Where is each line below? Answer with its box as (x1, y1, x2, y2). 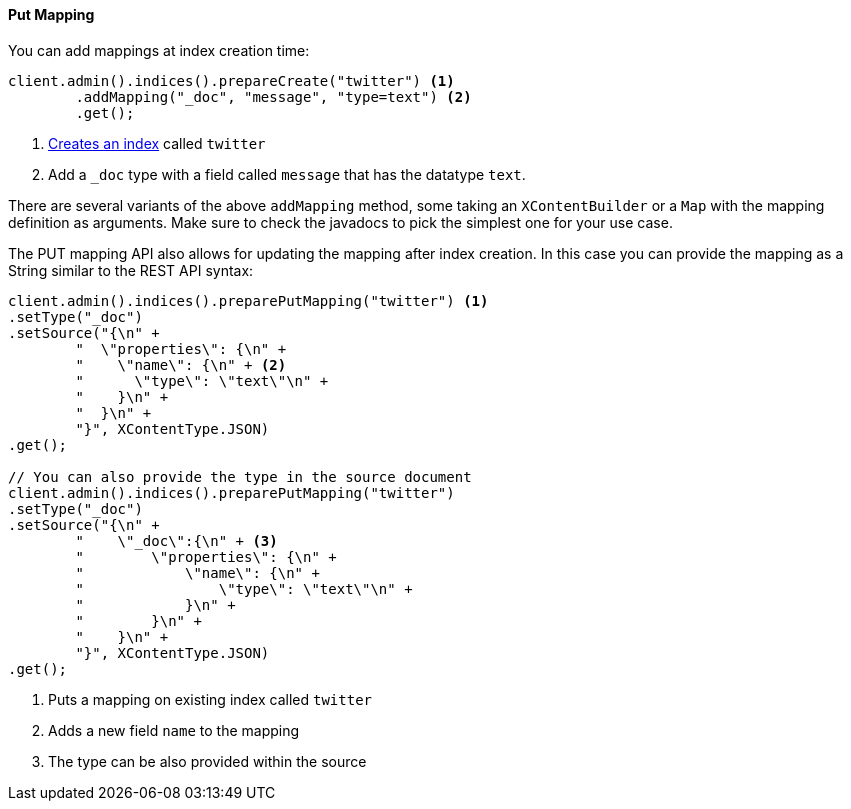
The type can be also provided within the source (48, 752, 367, 770)
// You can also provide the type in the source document (8, 468, 472, 485)
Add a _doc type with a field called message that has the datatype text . (48, 165, 526, 183)
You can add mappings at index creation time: (8, 41, 310, 59)
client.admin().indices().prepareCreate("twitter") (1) (8, 72, 455, 89)
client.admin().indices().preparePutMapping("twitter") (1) (8, 292, 489, 309)
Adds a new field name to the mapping (48, 721, 300, 739)
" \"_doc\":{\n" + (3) (75, 532, 278, 549)
